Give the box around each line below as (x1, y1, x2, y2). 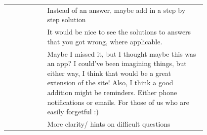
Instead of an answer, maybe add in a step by (47, 4, 186, 15)
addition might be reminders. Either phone (47, 87, 177, 97)
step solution (47, 14, 86, 25)
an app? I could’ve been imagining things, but (47, 58, 187, 68)
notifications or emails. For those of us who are (47, 97, 189, 107)
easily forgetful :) (47, 106, 99, 117)
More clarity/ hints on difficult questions (47, 119, 170, 129)
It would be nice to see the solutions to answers (47, 27, 191, 37)
